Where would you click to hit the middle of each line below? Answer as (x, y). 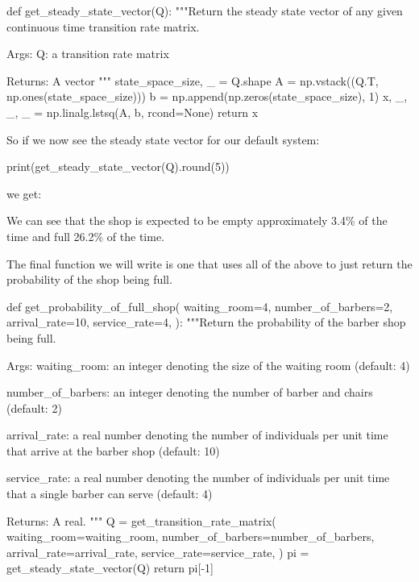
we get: (24, 193)
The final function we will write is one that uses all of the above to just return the (209, 263)
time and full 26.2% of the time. (85, 236)
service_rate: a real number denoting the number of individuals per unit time (198, 478)
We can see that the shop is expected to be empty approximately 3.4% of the (197, 220)
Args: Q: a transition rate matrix (88, 54)
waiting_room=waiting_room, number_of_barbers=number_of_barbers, (191, 536)
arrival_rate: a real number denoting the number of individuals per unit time (197, 435)
